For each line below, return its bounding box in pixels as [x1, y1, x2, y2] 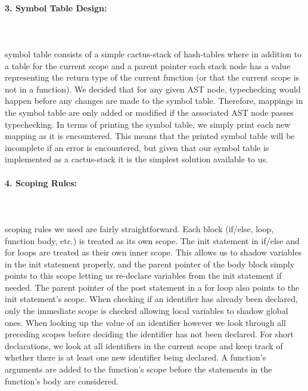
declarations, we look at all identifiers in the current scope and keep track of [5, 339, 283, 352]
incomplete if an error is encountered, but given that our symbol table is [5, 141, 269, 153]
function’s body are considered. [5, 374, 119, 387]
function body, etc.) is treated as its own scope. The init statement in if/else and [5, 234, 300, 247]
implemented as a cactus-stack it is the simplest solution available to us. [5, 153, 268, 165]
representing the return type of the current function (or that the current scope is [5, 71, 300, 84]
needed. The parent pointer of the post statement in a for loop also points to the [5, 281, 300, 293]
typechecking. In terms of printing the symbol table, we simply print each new [5, 118, 291, 130]
